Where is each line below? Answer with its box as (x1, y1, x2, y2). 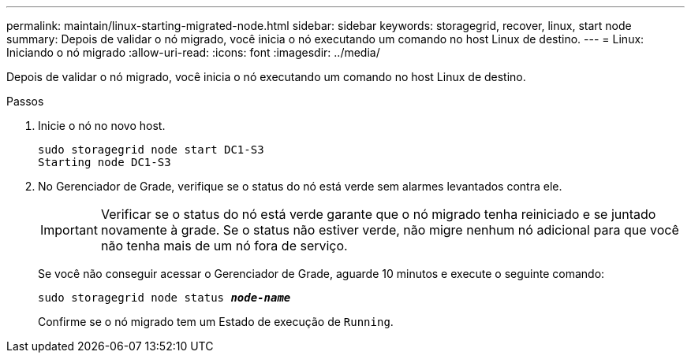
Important (40, 222, 98, 238)
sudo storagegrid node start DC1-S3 (38, 143, 264, 156)
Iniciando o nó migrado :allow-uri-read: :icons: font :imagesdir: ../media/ (6, 46, 380, 59)
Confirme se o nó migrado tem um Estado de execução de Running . (38, 315, 394, 328)
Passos (6, 94, 44, 108)
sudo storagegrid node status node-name (38, 291, 291, 304)
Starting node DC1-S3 (38, 156, 171, 168)
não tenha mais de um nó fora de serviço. (100, 238, 348, 254)
